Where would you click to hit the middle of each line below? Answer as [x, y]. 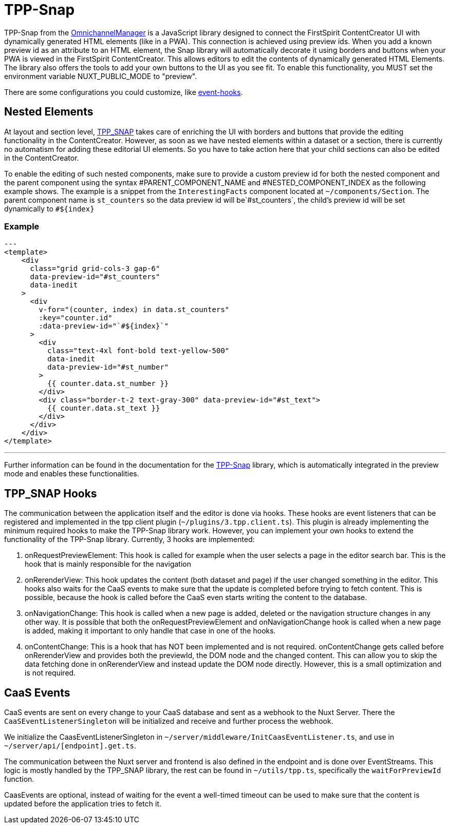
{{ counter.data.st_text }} [104, 408]
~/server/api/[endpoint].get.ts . [70, 746]
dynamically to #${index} [49, 208]
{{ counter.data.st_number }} [108, 384]
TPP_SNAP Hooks [51, 493]
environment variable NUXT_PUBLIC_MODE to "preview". [101, 76]
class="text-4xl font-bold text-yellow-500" [138, 351]
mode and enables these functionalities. [72, 474]
